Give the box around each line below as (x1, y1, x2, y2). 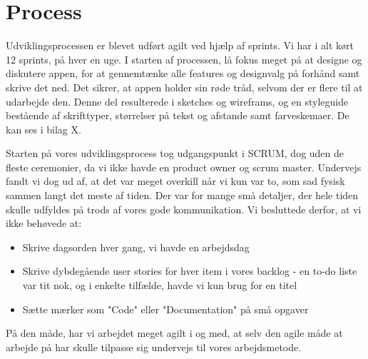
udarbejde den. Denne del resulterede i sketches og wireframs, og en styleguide (6, 93, 349, 108)
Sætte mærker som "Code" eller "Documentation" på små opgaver (22, 301, 309, 316)
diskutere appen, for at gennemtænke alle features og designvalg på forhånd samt (6, 66, 360, 81)
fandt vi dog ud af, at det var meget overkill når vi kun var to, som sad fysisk (6, 173, 345, 188)
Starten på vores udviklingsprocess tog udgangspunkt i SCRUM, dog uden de (6, 146, 344, 161)
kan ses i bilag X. (6, 121, 81, 136)
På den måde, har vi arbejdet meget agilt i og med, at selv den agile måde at (6, 325, 343, 340)
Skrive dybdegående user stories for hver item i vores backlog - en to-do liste (22, 263, 357, 278)
